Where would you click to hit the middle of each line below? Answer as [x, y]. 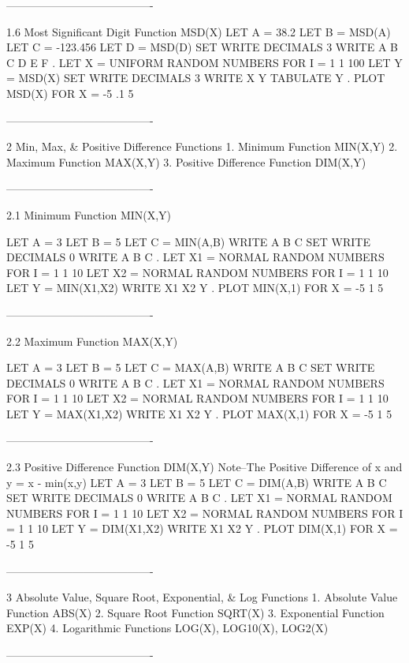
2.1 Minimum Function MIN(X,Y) [89, 214]
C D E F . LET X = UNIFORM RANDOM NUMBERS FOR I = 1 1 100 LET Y [204, 62]
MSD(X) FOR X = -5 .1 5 [70, 93]
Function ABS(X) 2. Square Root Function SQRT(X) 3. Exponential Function [195, 612]
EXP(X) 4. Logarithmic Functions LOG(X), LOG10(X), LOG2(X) [167, 628]
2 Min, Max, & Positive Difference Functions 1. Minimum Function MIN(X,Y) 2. [202, 146]
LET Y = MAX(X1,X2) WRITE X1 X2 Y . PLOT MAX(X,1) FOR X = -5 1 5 [199, 413]
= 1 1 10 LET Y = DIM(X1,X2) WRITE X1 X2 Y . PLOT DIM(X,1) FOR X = [202, 528]
